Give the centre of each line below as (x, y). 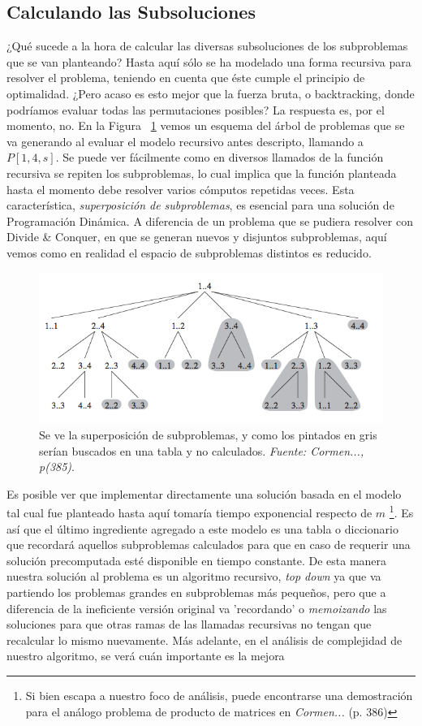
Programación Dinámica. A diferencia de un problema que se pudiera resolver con (210, 220)
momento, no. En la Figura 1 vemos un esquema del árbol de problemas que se (206, 125)
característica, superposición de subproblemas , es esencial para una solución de (200, 205)
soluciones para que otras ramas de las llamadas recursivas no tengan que (189, 624)
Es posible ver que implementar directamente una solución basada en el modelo (204, 493)
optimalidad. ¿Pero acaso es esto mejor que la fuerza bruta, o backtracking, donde (211, 93)
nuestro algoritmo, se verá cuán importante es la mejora (146, 656)
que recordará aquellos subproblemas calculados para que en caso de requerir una (209, 544)
